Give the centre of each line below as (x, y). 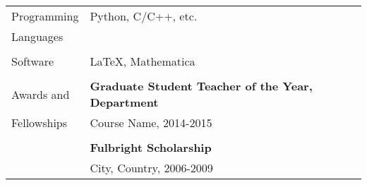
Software (33, 61)
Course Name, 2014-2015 (151, 123)
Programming (45, 16)
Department (124, 102)
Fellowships (40, 123)
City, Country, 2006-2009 (151, 168)
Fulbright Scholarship (151, 147)
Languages (37, 36)
